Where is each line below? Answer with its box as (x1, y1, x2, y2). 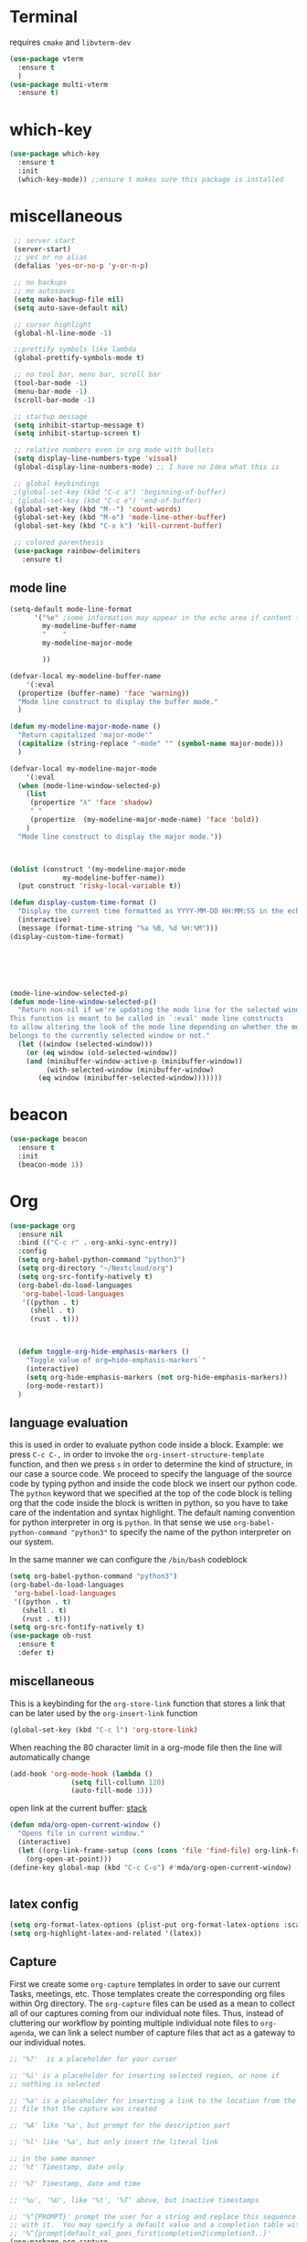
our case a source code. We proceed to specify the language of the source (9, 1468, 292, 1479)
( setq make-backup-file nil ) (13, 294, 125, 304)
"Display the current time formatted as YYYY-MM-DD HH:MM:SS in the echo (17, 907, 304, 916)
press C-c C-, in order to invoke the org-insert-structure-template (9, 1449, 265, 1460)
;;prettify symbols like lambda (13, 345, 137, 354)
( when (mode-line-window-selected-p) (17, 781, 162, 790)
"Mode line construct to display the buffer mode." (17, 697, 219, 706)
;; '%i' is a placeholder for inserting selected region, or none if (9, 2071, 281, 2080)
